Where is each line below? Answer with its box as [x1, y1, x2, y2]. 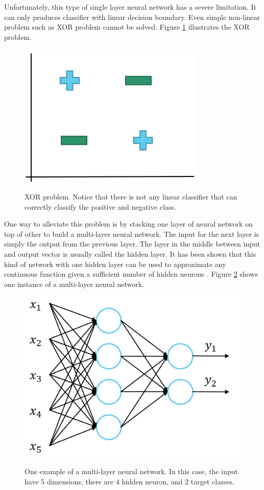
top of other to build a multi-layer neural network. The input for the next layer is [4, 228, 259, 239]
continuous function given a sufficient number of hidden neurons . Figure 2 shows [4, 269, 258, 279]
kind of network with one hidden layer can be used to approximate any [4, 258, 226, 269]
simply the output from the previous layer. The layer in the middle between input [4, 238, 260, 249]
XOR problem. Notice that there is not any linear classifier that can [25, 191, 237, 202]
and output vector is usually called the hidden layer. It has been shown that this [4, 248, 256, 259]
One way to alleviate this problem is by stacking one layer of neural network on [4, 218, 253, 229]
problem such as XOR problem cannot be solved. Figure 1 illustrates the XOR [4, 21, 250, 32]
